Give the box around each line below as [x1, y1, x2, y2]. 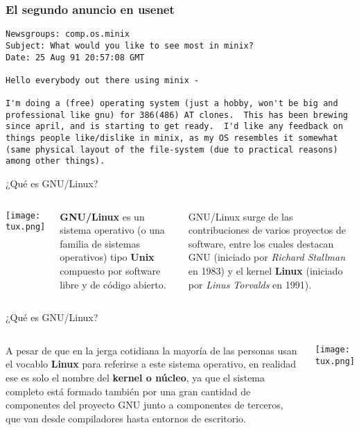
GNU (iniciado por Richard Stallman [188, 250, 346, 264]
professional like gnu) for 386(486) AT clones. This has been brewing [6, 110, 348, 120]
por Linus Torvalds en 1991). [188, 277, 312, 291]
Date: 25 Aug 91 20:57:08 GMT [6, 52, 145, 62]
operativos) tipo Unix [60, 250, 155, 264]
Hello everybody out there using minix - [6, 75, 200, 85]
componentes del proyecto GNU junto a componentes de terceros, [6, 397, 283, 412]
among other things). [6, 156, 105, 166]
